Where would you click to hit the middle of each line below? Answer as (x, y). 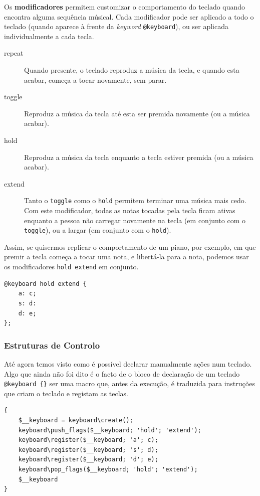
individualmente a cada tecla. (49, 36)
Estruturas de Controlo (52, 345)
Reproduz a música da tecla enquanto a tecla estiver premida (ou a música (139, 157)
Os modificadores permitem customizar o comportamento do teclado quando (125, 7)
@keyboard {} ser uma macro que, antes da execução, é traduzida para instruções (129, 383)
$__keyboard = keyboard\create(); (76, 420)
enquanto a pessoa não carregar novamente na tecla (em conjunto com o (135, 220)
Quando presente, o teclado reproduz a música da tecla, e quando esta (132, 70)
